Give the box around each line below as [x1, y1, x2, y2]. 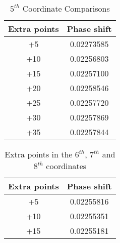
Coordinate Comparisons [22, 3, 110, 14]
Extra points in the [5, 148, 73, 160]
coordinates [46, 160, 87, 172]
